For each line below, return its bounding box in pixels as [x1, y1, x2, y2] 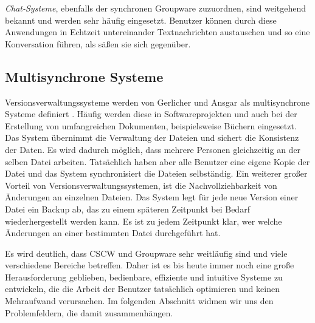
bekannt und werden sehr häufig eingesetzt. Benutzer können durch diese [5, 13, 277, 26]
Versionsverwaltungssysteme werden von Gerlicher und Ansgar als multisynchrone [5, 95, 310, 108]
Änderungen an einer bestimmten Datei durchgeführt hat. [5, 226, 221, 239]
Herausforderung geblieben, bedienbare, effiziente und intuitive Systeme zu [5, 270, 283, 283]
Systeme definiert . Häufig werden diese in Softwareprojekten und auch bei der [5, 107, 297, 120]
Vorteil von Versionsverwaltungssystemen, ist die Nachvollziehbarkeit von [5, 178, 277, 191]
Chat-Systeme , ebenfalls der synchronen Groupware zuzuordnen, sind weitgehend [5, 2, 306, 14]
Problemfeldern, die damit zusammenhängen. [5, 306, 173, 319]
